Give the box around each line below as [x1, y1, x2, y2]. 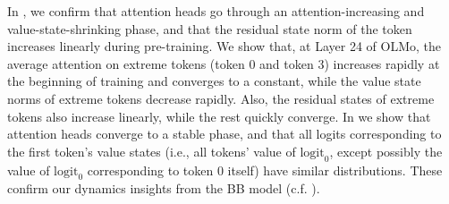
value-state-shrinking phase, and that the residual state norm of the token [7, 19, 412, 38]
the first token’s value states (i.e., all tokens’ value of [7, 141, 296, 160]
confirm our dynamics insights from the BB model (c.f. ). [7, 179, 320, 198]
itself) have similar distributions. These [227, 160, 443, 179]
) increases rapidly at [324, 54, 440, 72]
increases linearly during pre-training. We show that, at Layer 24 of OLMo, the [7, 37, 442, 55]
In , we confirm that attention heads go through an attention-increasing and [7, 2, 425, 20]
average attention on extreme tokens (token [7, 54, 245, 72]
